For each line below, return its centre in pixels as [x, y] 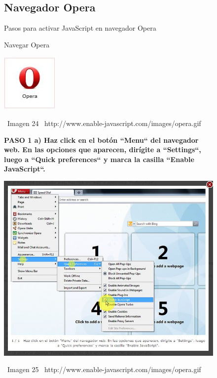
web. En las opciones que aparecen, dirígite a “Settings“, [103, 149]
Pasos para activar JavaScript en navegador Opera [80, 28]
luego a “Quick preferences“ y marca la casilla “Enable [99, 159]
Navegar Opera [27, 44]
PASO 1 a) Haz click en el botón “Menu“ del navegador [101, 140]
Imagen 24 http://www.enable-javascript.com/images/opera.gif [104, 123]
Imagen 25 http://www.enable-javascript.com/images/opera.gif [104, 369]
